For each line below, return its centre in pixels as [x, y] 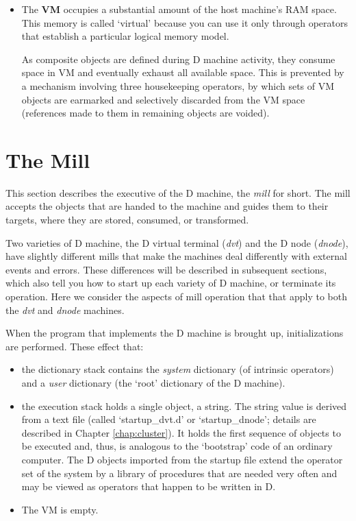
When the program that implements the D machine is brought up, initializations [175, 333]
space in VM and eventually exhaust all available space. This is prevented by [183, 72]
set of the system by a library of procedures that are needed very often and [179, 473]
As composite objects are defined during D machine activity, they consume [178, 59]
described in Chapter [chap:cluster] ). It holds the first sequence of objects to [181, 432]
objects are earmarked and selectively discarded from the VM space [163, 99]
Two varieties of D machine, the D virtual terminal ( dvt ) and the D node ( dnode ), [177, 242]
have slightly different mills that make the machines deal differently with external [176, 256]
